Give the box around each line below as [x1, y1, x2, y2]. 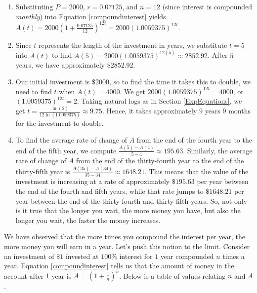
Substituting [15, 1, 53, 11]
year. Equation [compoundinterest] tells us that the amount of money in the [4, 260, 234, 271]
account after [4, 270, 44, 281]
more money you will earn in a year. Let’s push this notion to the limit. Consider [4, 241, 250, 251]
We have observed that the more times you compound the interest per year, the [4, 231, 246, 242]
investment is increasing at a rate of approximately [15, 176, 170, 186]
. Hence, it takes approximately [102, 106, 197, 115]
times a [222, 251, 245, 261]
